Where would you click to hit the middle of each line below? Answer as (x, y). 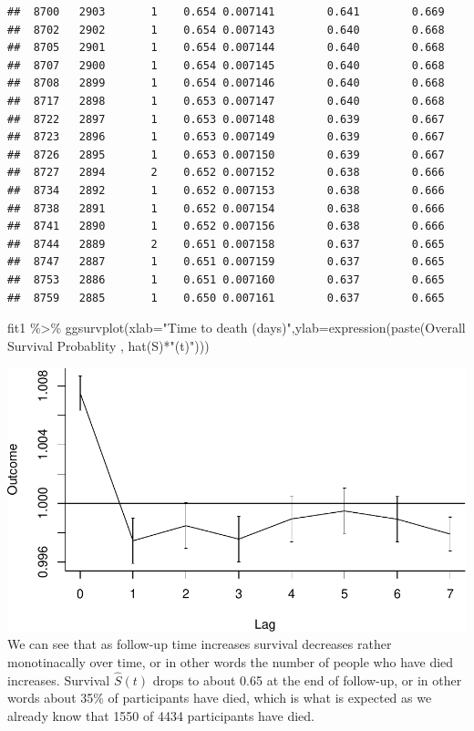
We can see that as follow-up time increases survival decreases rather (200, 644)
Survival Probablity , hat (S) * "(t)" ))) (108, 345)
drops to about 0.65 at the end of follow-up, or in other (307, 680)
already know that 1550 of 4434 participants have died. (161, 715)
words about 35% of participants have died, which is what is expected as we (220, 698)
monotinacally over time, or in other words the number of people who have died (231, 661)
